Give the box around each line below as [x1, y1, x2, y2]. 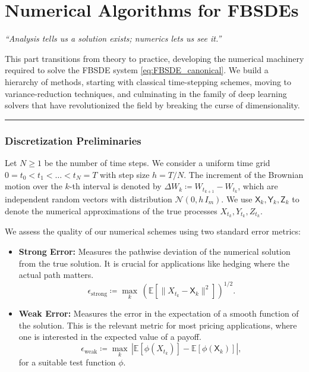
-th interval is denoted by [69, 180, 162, 192]
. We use [221, 192, 253, 205]
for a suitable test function [18, 356, 116, 368]
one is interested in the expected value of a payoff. [18, 330, 201, 343]
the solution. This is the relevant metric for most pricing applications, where [18, 318, 297, 331]
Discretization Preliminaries [5, 133, 141, 148]
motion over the [5, 180, 62, 192]
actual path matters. [18, 268, 94, 281]
